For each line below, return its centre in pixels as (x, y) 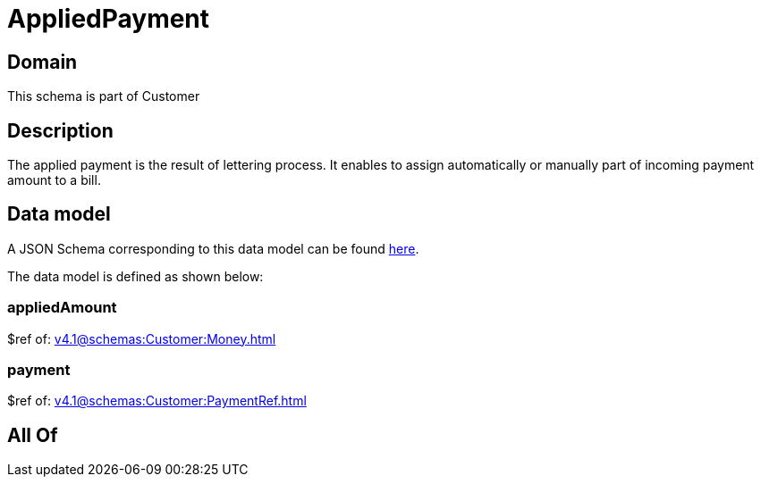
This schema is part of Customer (104, 96)
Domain (42, 62)
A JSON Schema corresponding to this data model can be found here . (213, 248)
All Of (33, 435)
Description (60, 130)
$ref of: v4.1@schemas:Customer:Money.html (142, 338)
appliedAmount (62, 308)
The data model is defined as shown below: (135, 276)
